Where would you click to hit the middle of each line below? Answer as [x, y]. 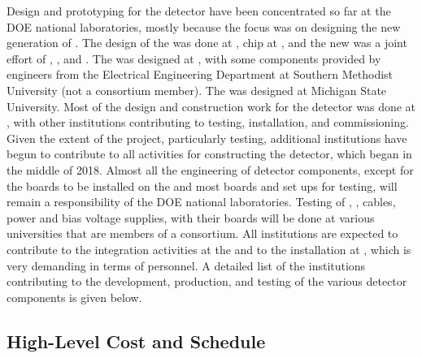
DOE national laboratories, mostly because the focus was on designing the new [204, 26]
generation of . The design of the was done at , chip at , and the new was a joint [207, 43]
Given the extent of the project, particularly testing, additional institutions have [207, 138]
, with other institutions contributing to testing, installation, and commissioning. [208, 122]
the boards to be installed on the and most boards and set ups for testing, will [202, 185]
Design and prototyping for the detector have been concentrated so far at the [199, 11]
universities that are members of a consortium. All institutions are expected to [202, 233]
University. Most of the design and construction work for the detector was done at [211, 106]
